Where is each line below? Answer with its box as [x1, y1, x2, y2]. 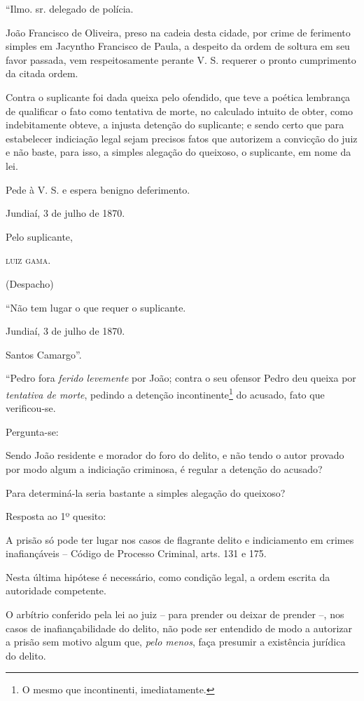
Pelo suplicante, [6, 229, 73, 243]
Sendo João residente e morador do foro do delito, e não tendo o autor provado [6, 448, 344, 462]
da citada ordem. [6, 66, 78, 81]
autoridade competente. [6, 583, 106, 598]
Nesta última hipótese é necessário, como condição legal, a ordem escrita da [6, 569, 330, 584]
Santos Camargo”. [6, 347, 82, 361]
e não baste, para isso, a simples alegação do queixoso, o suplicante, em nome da [6, 145, 351, 159]
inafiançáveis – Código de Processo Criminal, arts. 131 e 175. [6, 546, 267, 561]
